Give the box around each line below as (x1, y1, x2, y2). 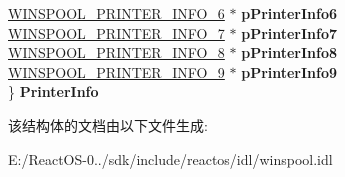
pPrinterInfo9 (241, 61, 338, 82)
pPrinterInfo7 (241, 22, 338, 43)
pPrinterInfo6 (241, 3, 338, 23)
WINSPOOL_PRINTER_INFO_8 (8, 42, 225, 63)
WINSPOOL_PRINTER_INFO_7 (8, 22, 225, 43)
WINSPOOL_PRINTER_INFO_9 (8, 61, 225, 82)
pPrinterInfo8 (241, 42, 338, 63)
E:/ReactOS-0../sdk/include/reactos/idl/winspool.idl (8, 148, 333, 169)
